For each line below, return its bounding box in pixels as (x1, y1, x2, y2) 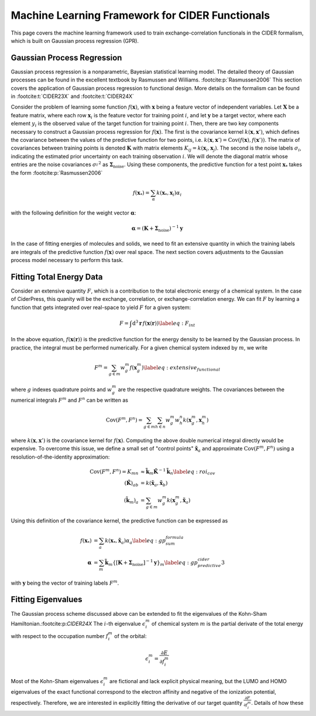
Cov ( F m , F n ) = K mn (90, 467, 139, 476)
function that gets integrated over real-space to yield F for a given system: (11, 304, 191, 311)
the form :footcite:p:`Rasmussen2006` (11, 169, 103, 176)
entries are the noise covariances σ (11, 161, 97, 168)
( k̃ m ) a (123, 497, 139, 505)
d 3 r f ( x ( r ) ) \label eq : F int (132, 318, 195, 328)
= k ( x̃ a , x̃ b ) (140, 480, 168, 488)
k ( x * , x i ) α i (156, 189, 182, 198)
